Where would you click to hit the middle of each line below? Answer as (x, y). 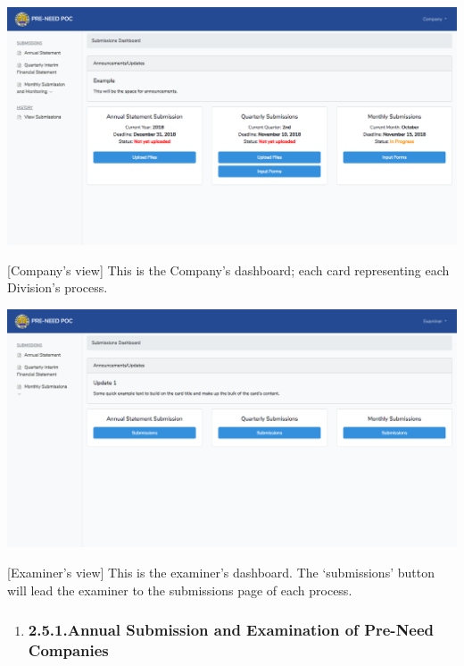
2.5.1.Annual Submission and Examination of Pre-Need (231, 630)
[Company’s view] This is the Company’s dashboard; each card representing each (228, 270)
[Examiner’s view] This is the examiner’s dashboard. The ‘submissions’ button (221, 572)
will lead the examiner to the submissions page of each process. (180, 590)
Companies (68, 649)
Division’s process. (58, 287)
